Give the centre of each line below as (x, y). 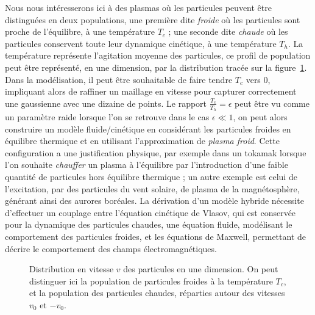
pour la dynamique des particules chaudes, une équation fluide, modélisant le (149, 224)
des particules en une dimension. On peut (201, 269)
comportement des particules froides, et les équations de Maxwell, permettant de (156, 236)
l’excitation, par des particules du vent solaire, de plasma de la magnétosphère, (152, 188)
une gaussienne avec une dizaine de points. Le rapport (106, 103)
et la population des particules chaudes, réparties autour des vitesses (157, 293)
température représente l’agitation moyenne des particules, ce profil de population (158, 55)
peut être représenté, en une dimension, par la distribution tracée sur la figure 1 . (156, 67)
